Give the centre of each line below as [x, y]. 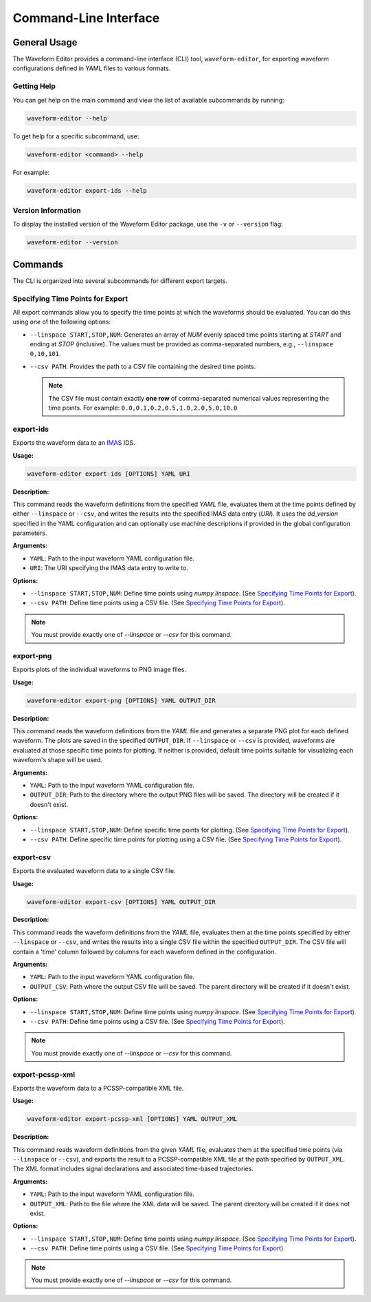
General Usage [45, 42]
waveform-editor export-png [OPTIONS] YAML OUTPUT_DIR [121, 700]
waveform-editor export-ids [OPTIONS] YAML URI [109, 474]
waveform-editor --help [67, 118]
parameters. [30, 533]
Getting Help [34, 86]
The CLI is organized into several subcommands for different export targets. [120, 281]
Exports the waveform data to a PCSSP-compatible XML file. [98, 1088]
